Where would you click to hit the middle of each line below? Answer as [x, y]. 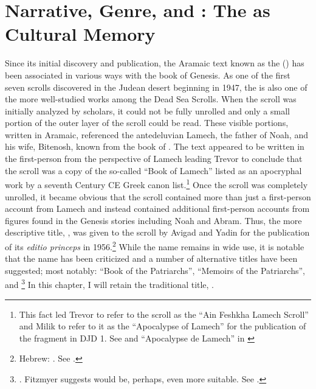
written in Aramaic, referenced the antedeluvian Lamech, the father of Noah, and [156, 134]
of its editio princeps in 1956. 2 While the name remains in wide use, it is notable [155, 245]
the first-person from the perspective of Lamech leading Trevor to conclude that [154, 159]
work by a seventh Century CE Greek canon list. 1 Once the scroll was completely [156, 184]
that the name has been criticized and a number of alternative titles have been [151, 258]
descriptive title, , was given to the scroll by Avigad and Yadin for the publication [157, 232]
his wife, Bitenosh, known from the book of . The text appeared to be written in [155, 146]
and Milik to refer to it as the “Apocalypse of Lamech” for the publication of [163, 326]
